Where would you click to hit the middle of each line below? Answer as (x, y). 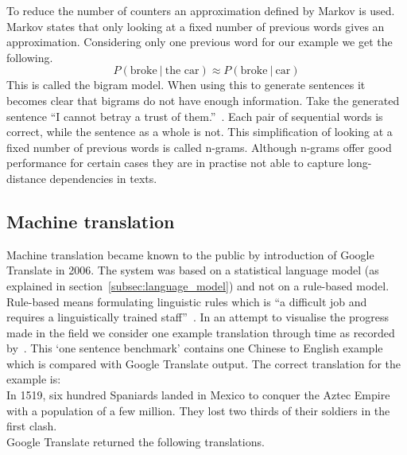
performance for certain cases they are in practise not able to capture (175, 163)
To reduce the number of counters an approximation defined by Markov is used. (201, 10)
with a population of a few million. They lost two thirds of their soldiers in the (198, 410)
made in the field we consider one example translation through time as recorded (201, 332)
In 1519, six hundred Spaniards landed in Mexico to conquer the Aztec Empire (198, 395)
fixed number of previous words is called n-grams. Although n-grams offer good (199, 147)
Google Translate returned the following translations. (136, 441)
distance (26, 178)
